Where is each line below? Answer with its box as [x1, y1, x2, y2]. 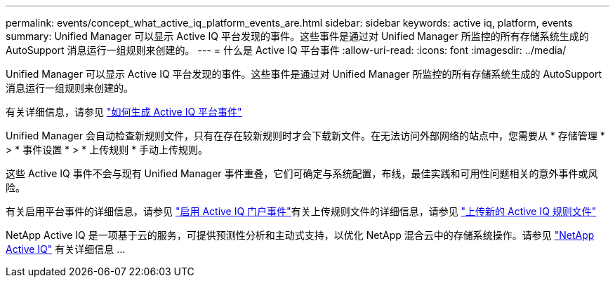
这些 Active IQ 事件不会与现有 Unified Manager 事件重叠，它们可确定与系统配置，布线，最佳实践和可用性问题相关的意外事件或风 [6, 167, 598, 179]
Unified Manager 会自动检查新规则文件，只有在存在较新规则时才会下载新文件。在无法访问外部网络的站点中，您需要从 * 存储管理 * [6, 130, 605, 141]
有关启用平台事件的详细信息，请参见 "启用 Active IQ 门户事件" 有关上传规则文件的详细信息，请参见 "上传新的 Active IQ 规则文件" [6, 205, 597, 217]
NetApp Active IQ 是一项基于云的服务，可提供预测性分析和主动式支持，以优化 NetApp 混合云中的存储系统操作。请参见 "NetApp [6, 229, 595, 241]
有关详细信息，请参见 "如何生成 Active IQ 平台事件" [6, 106, 242, 118]
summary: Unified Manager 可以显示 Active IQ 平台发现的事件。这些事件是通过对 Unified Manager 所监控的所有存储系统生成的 [6, 30, 589, 42]
